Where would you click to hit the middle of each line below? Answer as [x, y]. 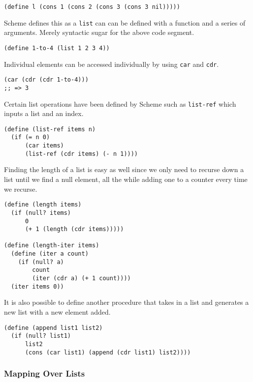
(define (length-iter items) [52, 246]
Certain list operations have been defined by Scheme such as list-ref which [120, 103]
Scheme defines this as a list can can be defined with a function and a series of [125, 22]
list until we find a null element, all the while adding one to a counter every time [126, 179]
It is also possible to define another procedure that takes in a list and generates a [126, 302]
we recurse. [21, 189]
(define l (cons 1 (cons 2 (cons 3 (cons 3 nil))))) [92, 7]
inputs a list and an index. [44, 113]
